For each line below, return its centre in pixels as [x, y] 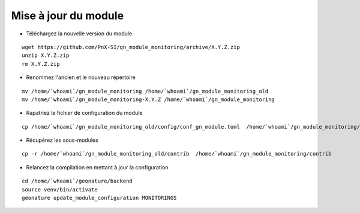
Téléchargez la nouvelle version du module [79, 34]
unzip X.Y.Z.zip [46, 56]
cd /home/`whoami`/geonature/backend [77, 181]
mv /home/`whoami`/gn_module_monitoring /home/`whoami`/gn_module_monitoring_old [145, 91]
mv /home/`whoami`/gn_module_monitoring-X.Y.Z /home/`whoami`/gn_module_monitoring [148, 99]
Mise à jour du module [67, 16]
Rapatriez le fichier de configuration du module [84, 113]
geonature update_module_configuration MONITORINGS [99, 198]
